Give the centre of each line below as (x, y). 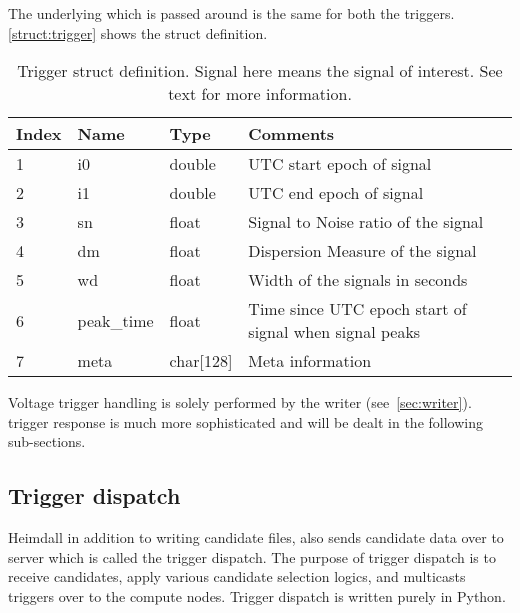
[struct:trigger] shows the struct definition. (138, 32)
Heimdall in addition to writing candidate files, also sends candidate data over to (256, 537)
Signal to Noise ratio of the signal (366, 222)
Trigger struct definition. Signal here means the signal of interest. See (260, 71)
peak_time (115, 320)
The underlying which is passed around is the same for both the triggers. (231, 13)
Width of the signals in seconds (358, 280)
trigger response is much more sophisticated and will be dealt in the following (245, 421)
